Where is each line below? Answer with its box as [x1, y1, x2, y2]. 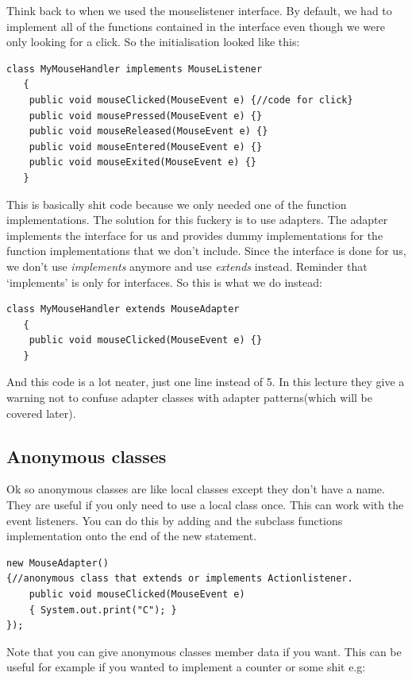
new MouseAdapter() [6, 557, 109, 569]
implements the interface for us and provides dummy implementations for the [6, 226, 383, 243]
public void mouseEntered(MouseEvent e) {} [29, 141, 263, 153]
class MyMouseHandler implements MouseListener [6, 63, 263, 75]
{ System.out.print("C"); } [29, 604, 177, 616]
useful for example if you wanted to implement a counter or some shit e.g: [6, 659, 366, 675]
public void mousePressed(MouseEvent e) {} [29, 110, 263, 122]
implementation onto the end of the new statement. [6, 527, 257, 544]
